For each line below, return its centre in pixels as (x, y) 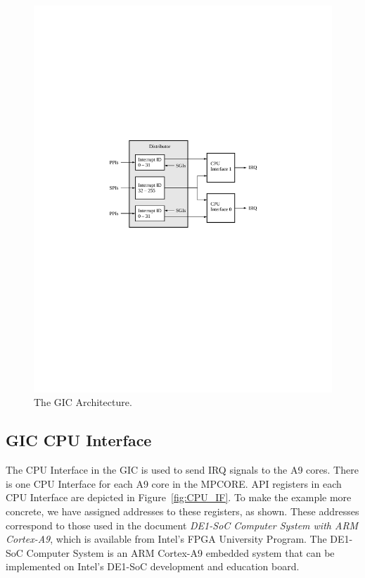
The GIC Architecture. (83, 402)
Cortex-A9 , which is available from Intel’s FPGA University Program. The (166, 539)
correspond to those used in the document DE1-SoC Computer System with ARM (182, 525)
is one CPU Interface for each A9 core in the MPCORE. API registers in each (174, 483)
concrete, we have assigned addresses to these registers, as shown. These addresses (182, 511)
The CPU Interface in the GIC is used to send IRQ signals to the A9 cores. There (182, 470)
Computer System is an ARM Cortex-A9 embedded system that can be (180, 552)
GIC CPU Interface (79, 440)
